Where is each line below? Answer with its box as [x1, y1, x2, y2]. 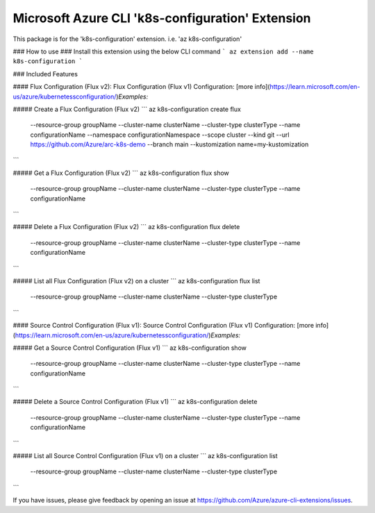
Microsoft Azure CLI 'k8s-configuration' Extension [12, 10, 312, 26]
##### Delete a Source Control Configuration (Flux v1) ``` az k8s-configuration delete [12, 398, 258, 406]
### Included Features [12, 69, 78, 78]
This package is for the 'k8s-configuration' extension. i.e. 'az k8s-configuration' [12, 35, 242, 43]
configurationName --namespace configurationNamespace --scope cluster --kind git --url [30, 131, 290, 139]
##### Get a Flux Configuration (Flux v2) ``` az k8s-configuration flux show [12, 169, 229, 177]
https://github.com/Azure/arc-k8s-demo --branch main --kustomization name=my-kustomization [30, 140, 309, 149]
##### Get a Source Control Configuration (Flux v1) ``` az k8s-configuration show [12, 344, 247, 352]
